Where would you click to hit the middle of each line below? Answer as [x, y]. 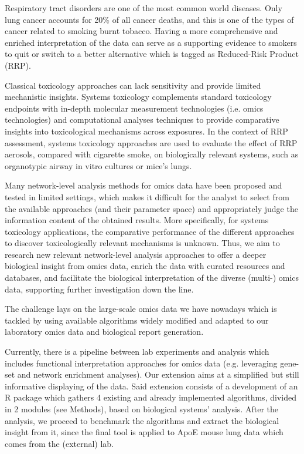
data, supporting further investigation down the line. [99, 289]
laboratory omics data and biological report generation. [104, 332]
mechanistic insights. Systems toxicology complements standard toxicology [138, 97]
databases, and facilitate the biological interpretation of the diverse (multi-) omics [152, 278]
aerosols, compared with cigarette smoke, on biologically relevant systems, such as [152, 154]
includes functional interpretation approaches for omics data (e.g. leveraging [141, 363]
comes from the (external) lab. [59, 443]
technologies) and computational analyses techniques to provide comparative [142, 120]
